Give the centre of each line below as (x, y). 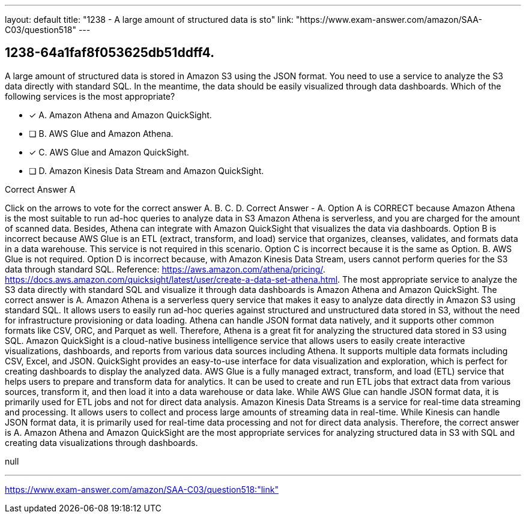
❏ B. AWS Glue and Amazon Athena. (101, 133)
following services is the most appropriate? (90, 96)
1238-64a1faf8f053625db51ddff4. (110, 53)
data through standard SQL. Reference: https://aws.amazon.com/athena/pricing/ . (165, 269)
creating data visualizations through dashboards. (101, 442)
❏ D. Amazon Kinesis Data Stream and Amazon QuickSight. (147, 170)
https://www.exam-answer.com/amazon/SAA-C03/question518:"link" (142, 489)
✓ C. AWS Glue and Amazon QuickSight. (109, 152)
